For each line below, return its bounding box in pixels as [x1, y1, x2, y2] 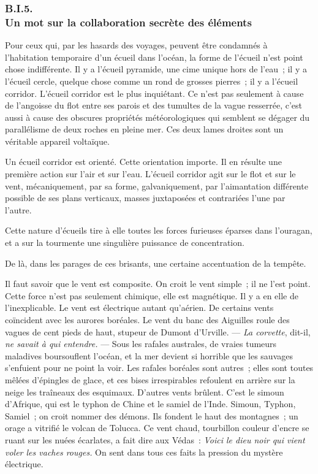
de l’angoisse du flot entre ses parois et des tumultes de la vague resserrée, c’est [5, 99, 303, 112]
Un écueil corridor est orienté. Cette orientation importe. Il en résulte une [5, 155, 282, 168]
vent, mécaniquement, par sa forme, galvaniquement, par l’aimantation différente [5, 179, 308, 192]
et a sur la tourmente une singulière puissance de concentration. [5, 236, 244, 249]
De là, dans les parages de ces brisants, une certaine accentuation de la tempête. [5, 256, 306, 269]
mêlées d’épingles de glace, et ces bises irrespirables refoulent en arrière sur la [5, 373, 295, 386]
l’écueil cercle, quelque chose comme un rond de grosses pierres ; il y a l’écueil [5, 74, 298, 87]
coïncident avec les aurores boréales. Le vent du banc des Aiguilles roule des [5, 313, 290, 326]
